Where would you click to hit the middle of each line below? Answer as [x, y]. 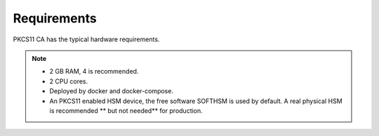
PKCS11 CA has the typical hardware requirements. [86, 39]
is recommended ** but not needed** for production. [126, 110]
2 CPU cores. [69, 81]
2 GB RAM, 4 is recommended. [94, 72]
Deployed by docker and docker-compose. [111, 91]
